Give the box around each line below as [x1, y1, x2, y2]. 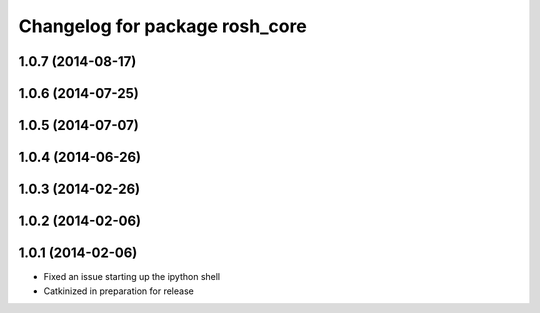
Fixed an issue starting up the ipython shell [43, 271, 221, 283]
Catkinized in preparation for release [43, 285, 194, 297]
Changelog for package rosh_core [18, 15, 307, 37]
